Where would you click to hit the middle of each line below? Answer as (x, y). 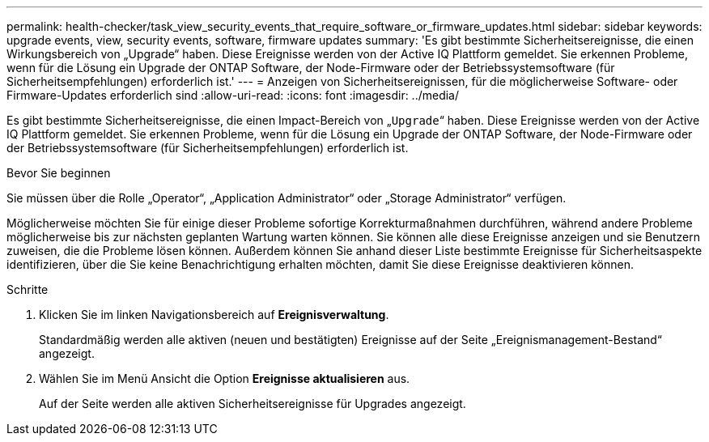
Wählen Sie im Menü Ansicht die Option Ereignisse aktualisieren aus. (225, 378)
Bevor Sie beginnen (59, 173)
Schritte (28, 289)
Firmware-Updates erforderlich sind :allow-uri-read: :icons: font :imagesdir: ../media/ (233, 95)
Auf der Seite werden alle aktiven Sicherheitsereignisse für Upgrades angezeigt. (253, 404)
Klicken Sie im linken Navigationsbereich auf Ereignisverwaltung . (214, 314)
